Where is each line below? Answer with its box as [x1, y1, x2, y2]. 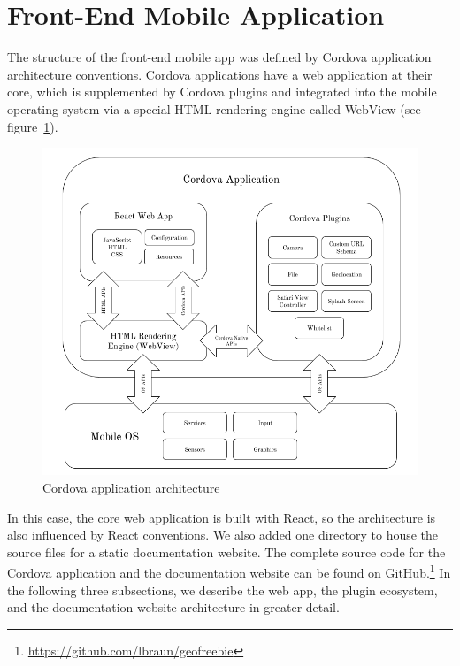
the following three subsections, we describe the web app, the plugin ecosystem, [7, 580, 438, 599]
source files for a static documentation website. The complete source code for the [7, 542, 446, 561]
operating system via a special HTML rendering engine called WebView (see [7, 99, 421, 118]
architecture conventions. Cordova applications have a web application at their [7, 65, 433, 83]
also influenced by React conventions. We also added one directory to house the [7, 525, 439, 544]
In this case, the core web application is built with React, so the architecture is [7, 508, 436, 526]
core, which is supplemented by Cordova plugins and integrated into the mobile [7, 82, 437, 101]
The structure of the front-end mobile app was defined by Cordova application [7, 48, 432, 66]
